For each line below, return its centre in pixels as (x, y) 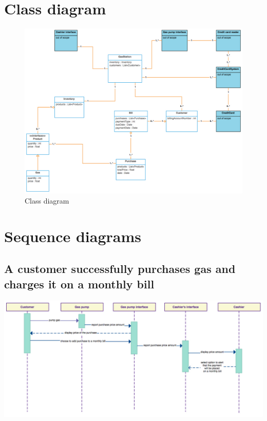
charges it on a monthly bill (79, 283)
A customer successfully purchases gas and (120, 269)
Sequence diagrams (73, 236)
